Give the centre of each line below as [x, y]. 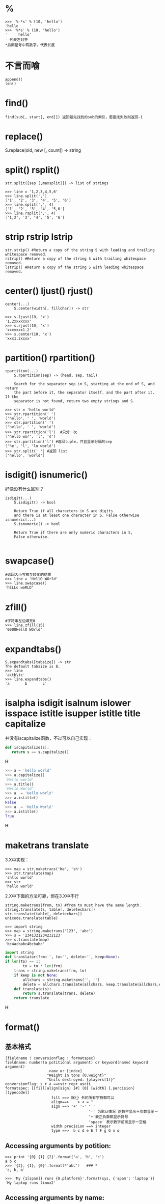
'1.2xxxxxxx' [18, 321]
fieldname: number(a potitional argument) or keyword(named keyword [77, 1063]
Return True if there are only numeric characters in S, [73, 533]
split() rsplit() [32, 170]
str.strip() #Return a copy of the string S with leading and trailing [80, 250]
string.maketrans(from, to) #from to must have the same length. [73, 905]
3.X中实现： [17, 860]
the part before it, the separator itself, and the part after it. [84, 392]
